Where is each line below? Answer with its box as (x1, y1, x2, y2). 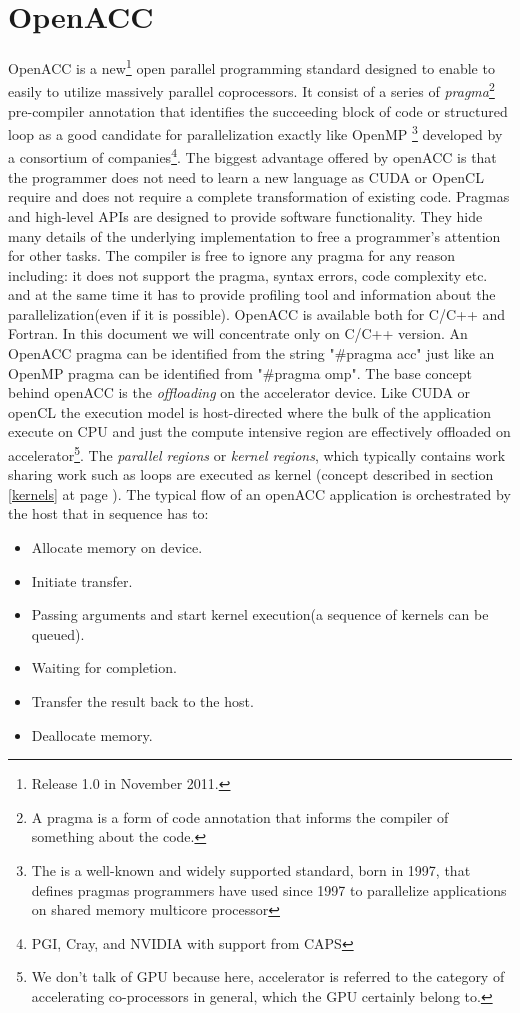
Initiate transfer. (31, 570, 133, 591)
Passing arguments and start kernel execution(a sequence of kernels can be (31, 604, 489, 625)
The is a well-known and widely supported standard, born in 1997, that (31, 860, 471, 880)
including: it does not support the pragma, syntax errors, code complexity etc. (8, 264, 488, 285)
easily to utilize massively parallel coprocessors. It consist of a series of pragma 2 (8, 78, 495, 102)
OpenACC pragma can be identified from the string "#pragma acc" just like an (8, 343, 495, 364)
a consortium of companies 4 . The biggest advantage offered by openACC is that (8, 144, 497, 168)
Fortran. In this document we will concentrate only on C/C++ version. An (8, 323, 468, 344)
